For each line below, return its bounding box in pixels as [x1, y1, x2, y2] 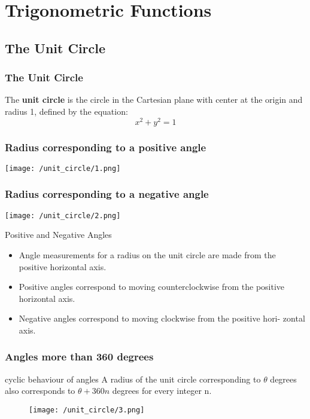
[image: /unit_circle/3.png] [29, 405, 145, 414]
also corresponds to [5, 384, 75, 397]
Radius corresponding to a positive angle [5, 139, 206, 154]
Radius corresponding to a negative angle [5, 186, 209, 201]
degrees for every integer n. [112, 384, 212, 397]
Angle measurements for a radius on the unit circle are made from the [19, 248, 276, 261]
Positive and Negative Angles [5, 228, 112, 241]
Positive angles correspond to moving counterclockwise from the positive [19, 280, 285, 293]
